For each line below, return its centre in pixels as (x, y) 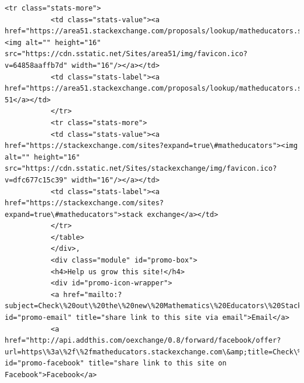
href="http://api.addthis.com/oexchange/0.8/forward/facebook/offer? (143, 341)
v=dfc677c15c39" (36, 180)
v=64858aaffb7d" (36, 65)
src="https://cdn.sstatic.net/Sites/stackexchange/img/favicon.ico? (141, 169)
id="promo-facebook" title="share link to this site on (116, 363)
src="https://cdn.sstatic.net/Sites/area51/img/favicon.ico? (126, 54)
